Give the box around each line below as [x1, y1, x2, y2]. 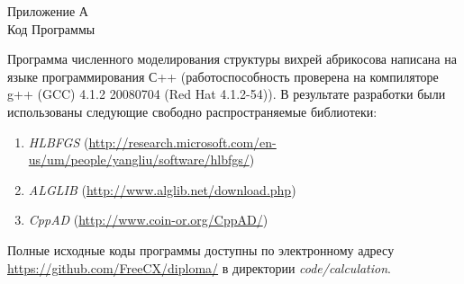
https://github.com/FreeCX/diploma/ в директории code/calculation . [7, 258, 391, 277]
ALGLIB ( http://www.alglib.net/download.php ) [28, 180, 296, 199]
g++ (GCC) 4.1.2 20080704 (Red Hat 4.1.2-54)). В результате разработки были [7, 84, 446, 103]
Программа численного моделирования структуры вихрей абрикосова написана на [7, 49, 457, 68]
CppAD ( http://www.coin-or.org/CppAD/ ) [28, 210, 268, 229]
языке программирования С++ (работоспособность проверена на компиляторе [7, 67, 439, 85]
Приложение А [7, 2, 88, 20]
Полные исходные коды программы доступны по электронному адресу [7, 240, 395, 259]
